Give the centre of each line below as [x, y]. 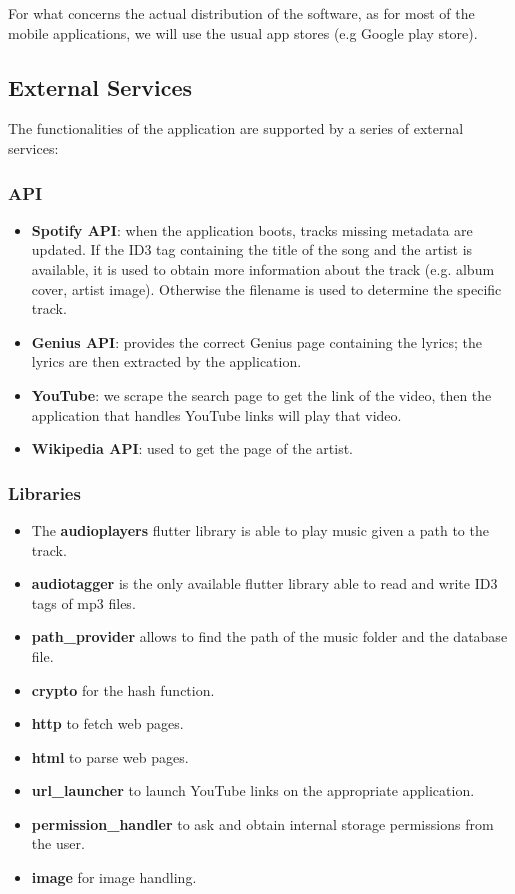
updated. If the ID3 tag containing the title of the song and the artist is [252, 249]
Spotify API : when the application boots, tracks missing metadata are [252, 229]
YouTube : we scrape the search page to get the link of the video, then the [261, 394]
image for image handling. [114, 877]
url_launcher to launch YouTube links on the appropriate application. [253, 790]
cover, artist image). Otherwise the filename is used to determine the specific [266, 288]
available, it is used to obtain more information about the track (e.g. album [263, 268]
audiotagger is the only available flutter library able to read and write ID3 [264, 583]
